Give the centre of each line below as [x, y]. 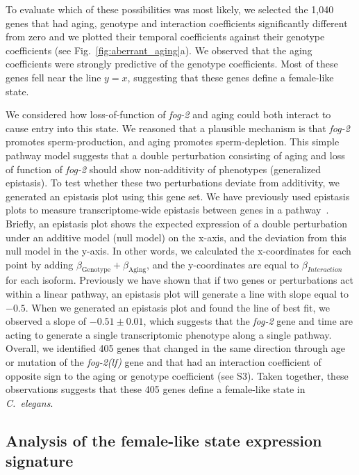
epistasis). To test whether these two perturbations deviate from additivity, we [173, 183]
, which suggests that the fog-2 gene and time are [248, 321]
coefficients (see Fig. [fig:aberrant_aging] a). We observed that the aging [159, 50]
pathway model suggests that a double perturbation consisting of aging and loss [175, 155]
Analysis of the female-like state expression [164, 440]
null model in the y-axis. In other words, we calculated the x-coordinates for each [178, 251]
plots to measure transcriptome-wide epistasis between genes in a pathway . [167, 210]
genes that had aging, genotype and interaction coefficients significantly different [177, 23]
